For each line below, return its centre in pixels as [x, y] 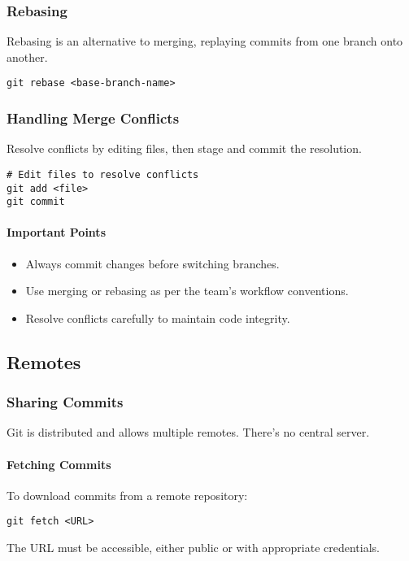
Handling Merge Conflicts [93, 117]
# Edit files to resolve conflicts [103, 174]
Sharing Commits [65, 402]
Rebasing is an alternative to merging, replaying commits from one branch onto [205, 41]
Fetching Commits [59, 464]
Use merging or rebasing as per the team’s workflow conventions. [187, 291]
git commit [36, 202]
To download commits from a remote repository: [127, 495]
